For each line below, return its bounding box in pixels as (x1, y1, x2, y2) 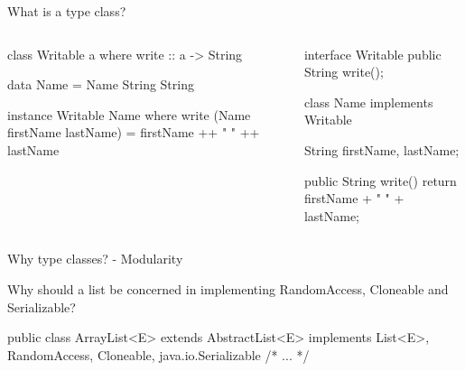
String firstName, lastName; (303, 140, 460, 159)
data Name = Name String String (7, 75, 194, 94)
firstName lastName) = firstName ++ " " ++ (7, 123, 260, 142)
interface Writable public (303, 44, 442, 63)
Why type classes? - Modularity (7, 249, 183, 268)
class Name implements (303, 92, 433, 111)
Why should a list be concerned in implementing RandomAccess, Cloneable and (7, 279, 449, 298)
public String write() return (303, 171, 457, 190)
